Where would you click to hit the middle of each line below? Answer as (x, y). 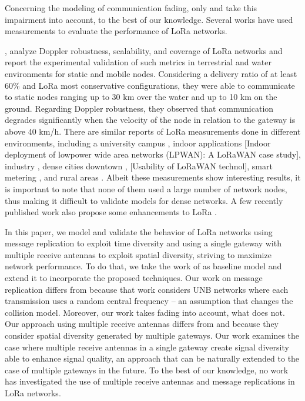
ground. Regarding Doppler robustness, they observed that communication (139, 108)
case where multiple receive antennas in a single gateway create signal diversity (147, 347)
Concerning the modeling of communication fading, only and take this (131, 8)
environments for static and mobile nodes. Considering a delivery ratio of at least (151, 73)
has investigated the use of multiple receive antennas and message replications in (150, 381)
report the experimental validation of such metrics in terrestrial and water (138, 62)
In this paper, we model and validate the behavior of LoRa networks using (139, 231)
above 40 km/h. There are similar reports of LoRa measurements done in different (153, 131)
